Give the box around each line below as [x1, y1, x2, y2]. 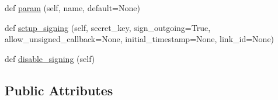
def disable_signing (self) [5, 52, 95, 64]
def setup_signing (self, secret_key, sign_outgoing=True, [5, 21, 211, 33]
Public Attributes [5, 81, 113, 99]
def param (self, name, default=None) [5, 2, 140, 13]
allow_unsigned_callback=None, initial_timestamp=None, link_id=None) [5, 33, 274, 45]
